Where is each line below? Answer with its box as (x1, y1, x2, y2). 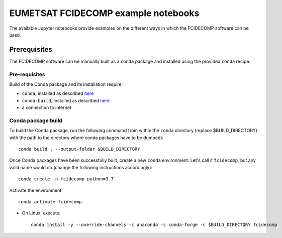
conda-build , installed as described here (22, 97, 110, 103)
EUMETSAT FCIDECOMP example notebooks (9, 8, 200, 19)
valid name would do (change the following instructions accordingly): (9, 164, 153, 170)
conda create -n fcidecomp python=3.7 (18, 176, 114, 182)
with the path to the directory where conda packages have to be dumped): (9, 135, 163, 141)
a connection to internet (22, 104, 72, 110)
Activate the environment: (9, 187, 63, 193)
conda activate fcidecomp (18, 199, 82, 205)
